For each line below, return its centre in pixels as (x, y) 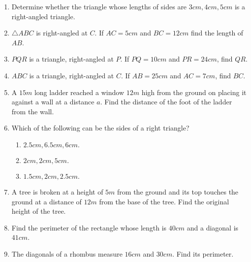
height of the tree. (39, 211)
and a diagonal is (213, 227)
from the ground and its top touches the (178, 191)
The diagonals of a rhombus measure (67, 253)
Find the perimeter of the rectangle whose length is (89, 227)
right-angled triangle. (43, 16)
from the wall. (33, 111)
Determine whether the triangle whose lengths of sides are (99, 6)
